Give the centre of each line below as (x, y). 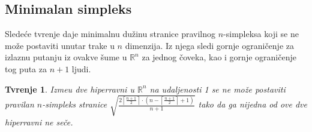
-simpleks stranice (75, 104)
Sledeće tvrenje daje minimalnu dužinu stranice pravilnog (110, 34)
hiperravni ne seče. (39, 122)
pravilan (19, 104)
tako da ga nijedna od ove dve (253, 104)
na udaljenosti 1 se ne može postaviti (217, 89)
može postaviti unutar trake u (60, 45)
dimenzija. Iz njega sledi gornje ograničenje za (209, 45)
